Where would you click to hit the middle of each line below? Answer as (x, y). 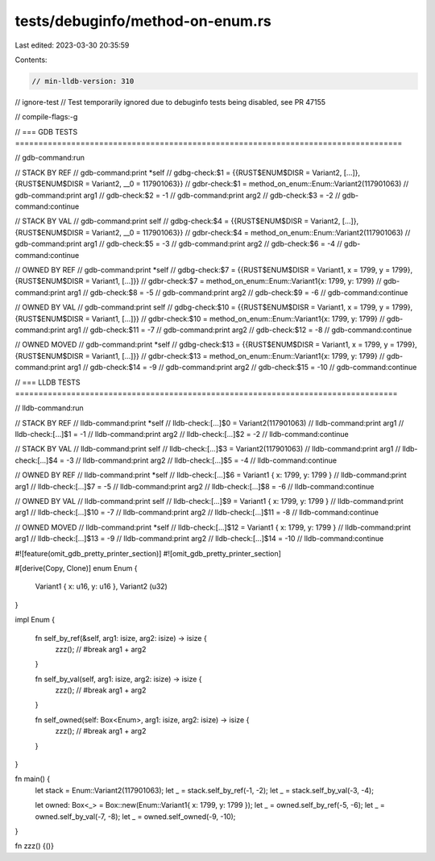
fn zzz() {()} (34, 846)
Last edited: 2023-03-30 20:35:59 (72, 45)
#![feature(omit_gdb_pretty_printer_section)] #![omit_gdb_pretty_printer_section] (148, 553)
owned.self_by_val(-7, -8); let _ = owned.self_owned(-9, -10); (135, 816)
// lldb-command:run (49, 408)
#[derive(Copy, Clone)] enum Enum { (76, 568)
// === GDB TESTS (46, 131)
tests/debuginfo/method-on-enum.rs (143, 21)
